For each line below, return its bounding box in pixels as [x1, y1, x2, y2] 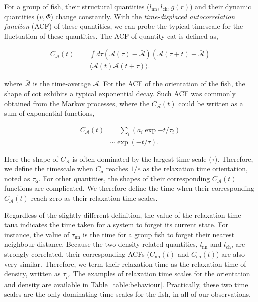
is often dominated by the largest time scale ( [72, 153, 212, 164]
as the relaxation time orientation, [143, 163, 248, 174]
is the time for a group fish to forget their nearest [83, 229, 235, 239]
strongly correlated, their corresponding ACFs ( [4, 249, 150, 259]
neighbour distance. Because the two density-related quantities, [4, 239, 198, 249]
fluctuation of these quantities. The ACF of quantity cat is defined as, [4, 30, 218, 41]
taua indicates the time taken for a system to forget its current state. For [4, 219, 228, 230]
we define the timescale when [4, 163, 93, 174]
